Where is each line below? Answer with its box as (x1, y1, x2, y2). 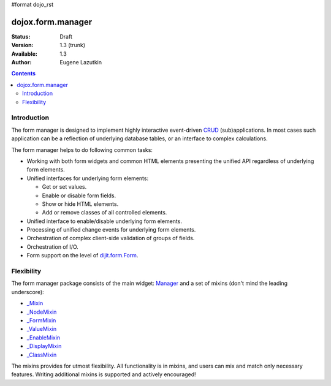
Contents (11, 70, 36, 77)
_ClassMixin (26, 351, 57, 358)
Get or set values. (42, 183, 87, 191)
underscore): (11, 288, 44, 295)
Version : (11, 42, 34, 49)
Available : (11, 50, 38, 58)
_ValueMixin (26, 325, 57, 333)
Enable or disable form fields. (42, 192, 116, 199)
